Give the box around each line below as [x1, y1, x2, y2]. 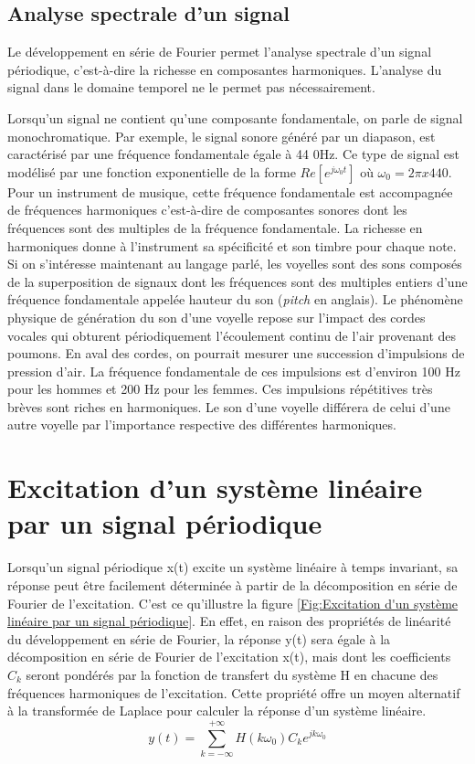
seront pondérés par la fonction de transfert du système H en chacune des [26, 664, 438, 684]
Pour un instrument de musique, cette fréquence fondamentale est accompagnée [7, 182, 453, 201]
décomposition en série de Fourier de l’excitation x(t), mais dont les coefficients [7, 647, 451, 666]
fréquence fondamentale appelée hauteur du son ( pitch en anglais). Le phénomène [7, 290, 463, 309]
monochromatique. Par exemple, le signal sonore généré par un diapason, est [7, 126, 436, 145]
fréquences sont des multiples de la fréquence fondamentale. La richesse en [7, 218, 423, 237]
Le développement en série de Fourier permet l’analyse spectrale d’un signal [7, 42, 432, 61]
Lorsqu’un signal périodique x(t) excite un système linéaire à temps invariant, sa [7, 557, 459, 577]
